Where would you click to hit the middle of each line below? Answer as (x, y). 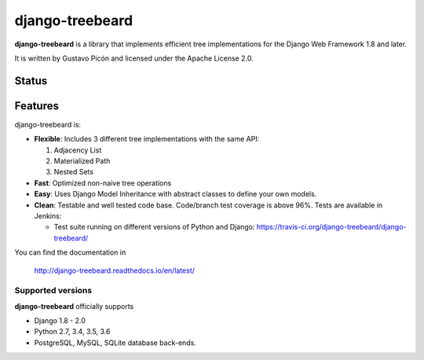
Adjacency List (78, 150)
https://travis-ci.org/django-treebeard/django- (331, 227)
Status (31, 81)
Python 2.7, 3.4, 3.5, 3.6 (72, 332)
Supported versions (53, 291)
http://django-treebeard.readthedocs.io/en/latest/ (115, 270)
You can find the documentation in (70, 252)
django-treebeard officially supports (74, 306)
